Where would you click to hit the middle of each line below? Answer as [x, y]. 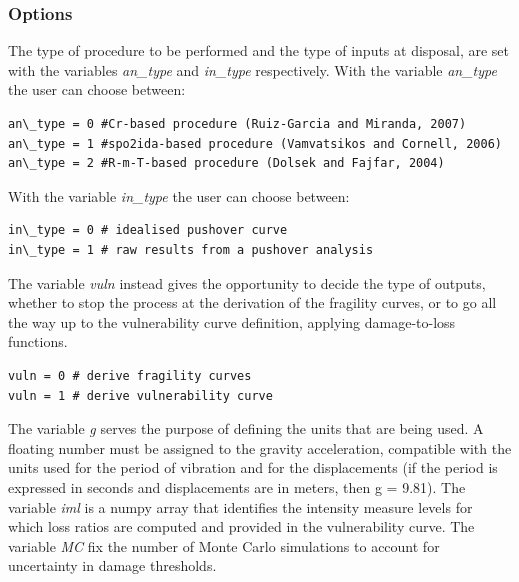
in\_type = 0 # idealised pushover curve [148, 230]
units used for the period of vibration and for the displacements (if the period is [253, 467]
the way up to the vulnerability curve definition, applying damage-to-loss [232, 321]
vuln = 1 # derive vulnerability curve [140, 395]
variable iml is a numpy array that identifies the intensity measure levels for [240, 506]
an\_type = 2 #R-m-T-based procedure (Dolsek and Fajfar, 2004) [226, 163]
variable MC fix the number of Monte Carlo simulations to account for [224, 545]
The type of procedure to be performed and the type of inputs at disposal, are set [259, 50]
